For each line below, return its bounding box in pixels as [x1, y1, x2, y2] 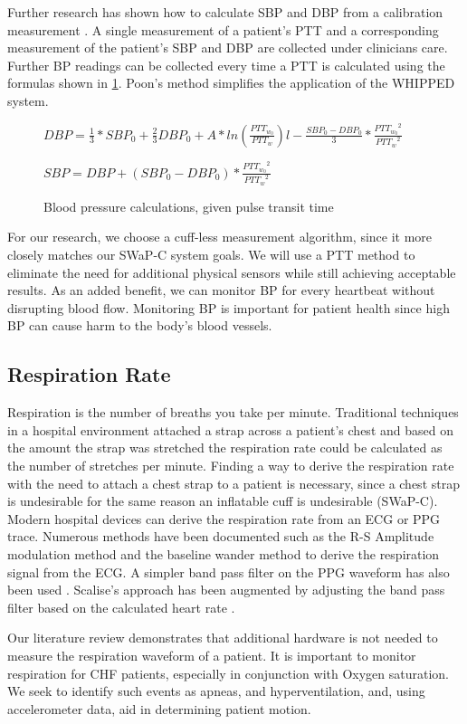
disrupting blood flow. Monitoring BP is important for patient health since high [7, 298, 450, 317]
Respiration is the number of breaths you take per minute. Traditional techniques [7, 403, 459, 422]
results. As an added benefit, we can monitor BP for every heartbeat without [7, 281, 435, 300]
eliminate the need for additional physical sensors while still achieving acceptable [7, 262, 456, 281]
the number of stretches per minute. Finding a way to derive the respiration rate [7, 455, 454, 474]
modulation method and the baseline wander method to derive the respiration [7, 544, 440, 563]
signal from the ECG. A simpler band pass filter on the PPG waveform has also [7, 562, 450, 581]
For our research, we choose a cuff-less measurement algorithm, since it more [7, 227, 433, 246]
